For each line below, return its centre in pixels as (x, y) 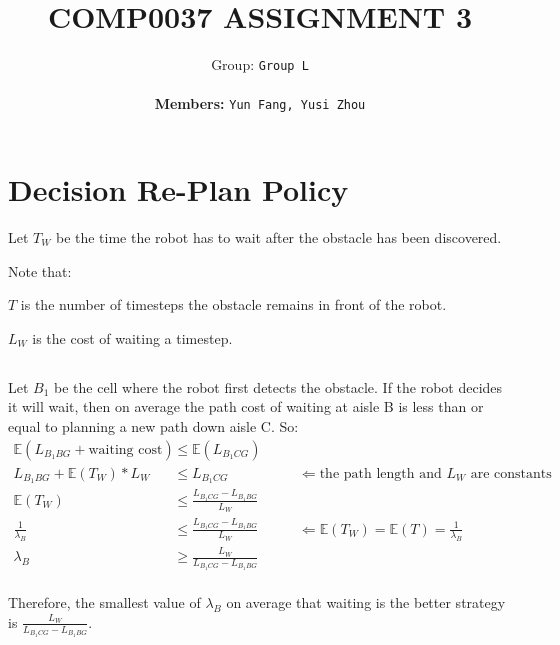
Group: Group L (260, 64)
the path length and (380, 473)
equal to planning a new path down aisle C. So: (153, 425)
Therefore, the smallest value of (104, 602)
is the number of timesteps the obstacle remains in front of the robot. (233, 304)
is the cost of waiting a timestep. (132, 337)
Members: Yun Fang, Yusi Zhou (260, 103)
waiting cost (125, 449)
